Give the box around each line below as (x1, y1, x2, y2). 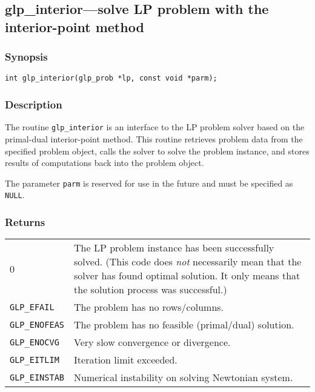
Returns (5, 214, 45, 229)
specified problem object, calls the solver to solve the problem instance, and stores (5, 144, 310, 157)
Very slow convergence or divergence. (74, 335, 231, 350)
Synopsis (5, 49, 48, 64)
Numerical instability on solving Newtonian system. (74, 370, 293, 385)
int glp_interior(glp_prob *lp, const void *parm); (5, 74, 217, 83)
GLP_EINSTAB (10, 372, 65, 382)
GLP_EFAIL (10, 302, 55, 312)
